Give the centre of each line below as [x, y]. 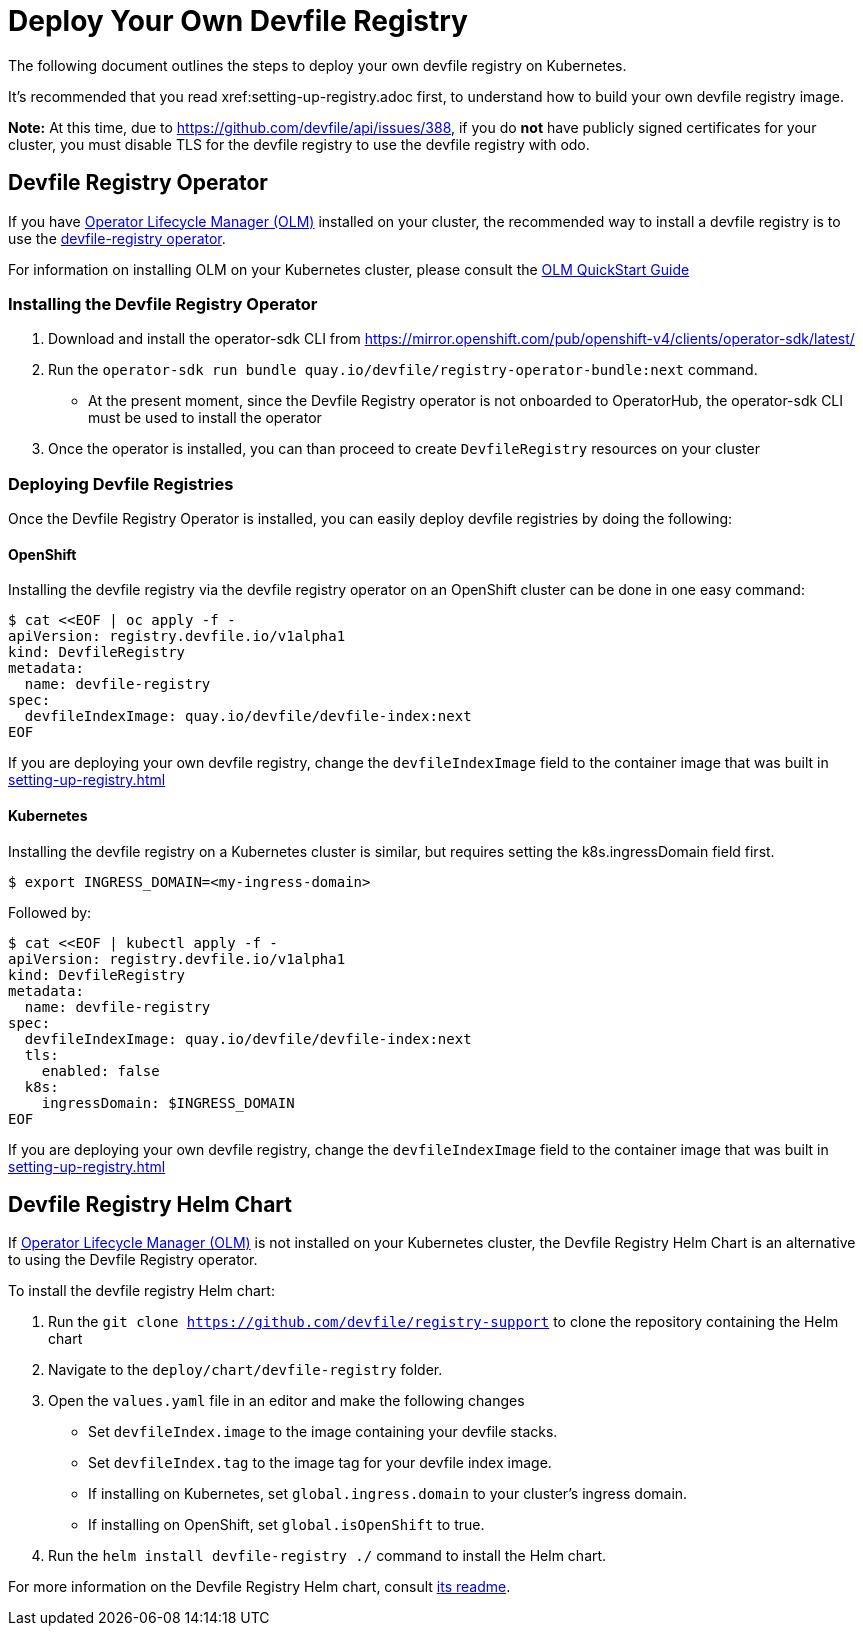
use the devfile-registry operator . [117, 238]
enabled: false [100, 1070]
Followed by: [50, 912]
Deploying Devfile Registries [121, 483]
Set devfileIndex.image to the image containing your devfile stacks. [323, 1432]
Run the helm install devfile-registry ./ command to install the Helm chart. [327, 1556]
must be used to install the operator [205, 418]
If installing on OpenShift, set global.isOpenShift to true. [286, 1525]
